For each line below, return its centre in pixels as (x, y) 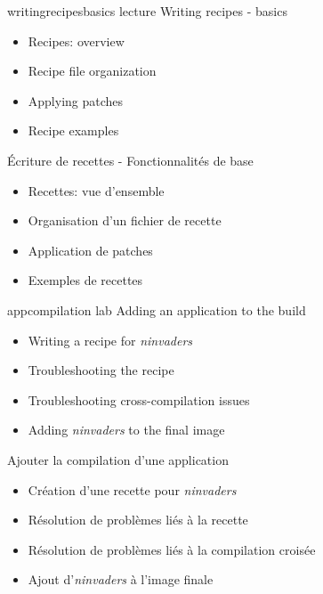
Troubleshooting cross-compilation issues (139, 399)
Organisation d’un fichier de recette (125, 220)
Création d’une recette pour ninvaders (132, 489)
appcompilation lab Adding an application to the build (157, 309)
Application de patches (90, 250)
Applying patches (76, 100)
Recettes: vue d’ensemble (96, 190)
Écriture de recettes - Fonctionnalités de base (130, 160)
